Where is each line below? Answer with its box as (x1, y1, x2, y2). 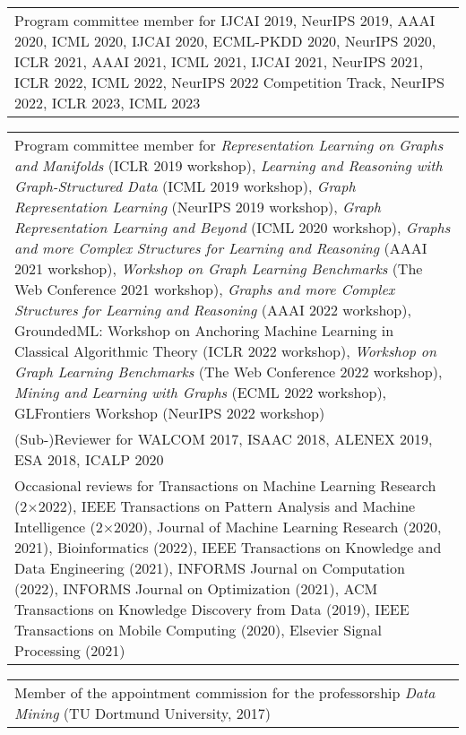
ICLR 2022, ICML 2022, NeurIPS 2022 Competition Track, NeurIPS (14, 72, 444, 92)
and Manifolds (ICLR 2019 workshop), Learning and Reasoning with (14, 155, 443, 176)
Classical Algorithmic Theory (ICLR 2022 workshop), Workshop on (14, 341, 436, 361)
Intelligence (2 (14, 516, 103, 537)
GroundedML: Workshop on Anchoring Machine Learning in (14, 320, 394, 341)
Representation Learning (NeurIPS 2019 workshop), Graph (14, 196, 381, 217)
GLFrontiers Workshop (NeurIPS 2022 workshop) (14, 402, 325, 423)
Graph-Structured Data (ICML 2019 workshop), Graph (14, 176, 356, 196)
